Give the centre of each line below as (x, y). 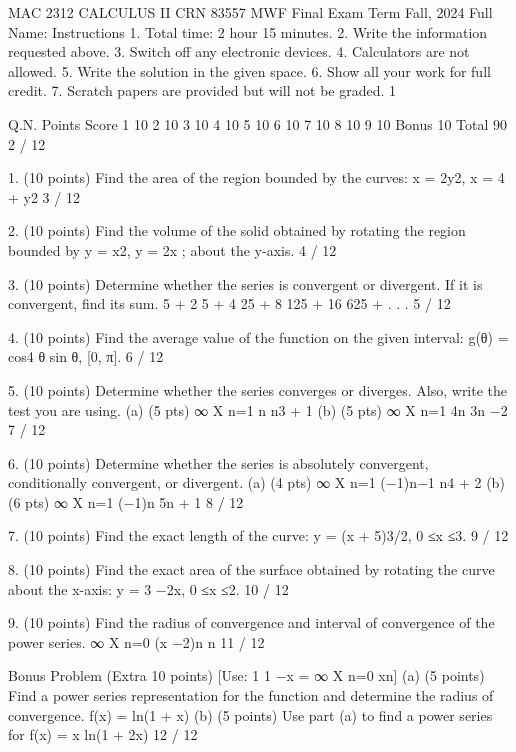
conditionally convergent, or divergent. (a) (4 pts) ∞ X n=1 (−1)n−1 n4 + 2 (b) (256, 482)
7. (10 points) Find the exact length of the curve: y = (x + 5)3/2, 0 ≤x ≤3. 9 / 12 (258, 535)
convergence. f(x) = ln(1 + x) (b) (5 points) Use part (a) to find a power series (250, 714)
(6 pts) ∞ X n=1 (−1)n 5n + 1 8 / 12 (126, 501)
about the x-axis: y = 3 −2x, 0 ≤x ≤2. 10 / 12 (148, 588)
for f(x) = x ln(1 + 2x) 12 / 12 (103, 734)
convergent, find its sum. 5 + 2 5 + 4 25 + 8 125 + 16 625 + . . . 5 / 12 (229, 303)
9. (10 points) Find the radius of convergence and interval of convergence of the (251, 622)
